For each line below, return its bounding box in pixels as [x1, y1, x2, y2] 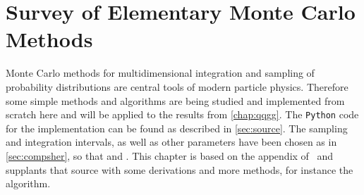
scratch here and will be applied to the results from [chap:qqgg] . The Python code [6, 107, 359, 122]
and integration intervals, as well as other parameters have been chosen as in [6, 134, 337, 149]
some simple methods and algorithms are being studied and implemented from [6, 93, 345, 108]
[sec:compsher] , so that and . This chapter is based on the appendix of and [6, 148, 334, 163]
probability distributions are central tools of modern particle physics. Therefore [6, 79, 348, 94]
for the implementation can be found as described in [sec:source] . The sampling [6, 120, 348, 135]
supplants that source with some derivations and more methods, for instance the [6, 162, 353, 177]
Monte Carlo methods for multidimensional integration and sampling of [6, 65, 315, 80]
